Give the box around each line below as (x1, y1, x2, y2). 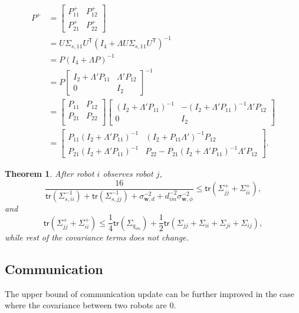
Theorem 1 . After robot (5, 167, 94, 180)
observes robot (103, 167, 153, 180)
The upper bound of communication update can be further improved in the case (5, 287, 295, 299)
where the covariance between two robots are (5, 299, 167, 311)
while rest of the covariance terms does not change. (5, 230, 189, 243)
